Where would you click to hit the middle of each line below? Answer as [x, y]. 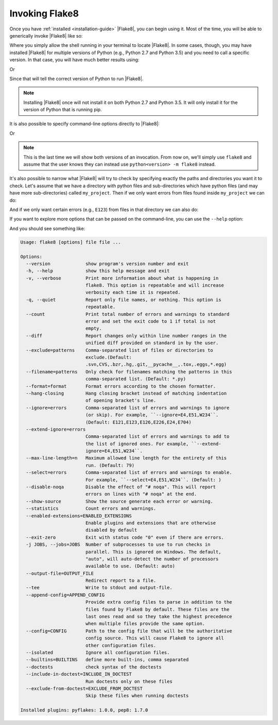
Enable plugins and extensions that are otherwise [151, 523]
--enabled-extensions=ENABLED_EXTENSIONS [79, 516]
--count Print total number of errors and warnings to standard [128, 314]
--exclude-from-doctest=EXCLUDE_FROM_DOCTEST [84, 688]
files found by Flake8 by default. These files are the [157, 609]
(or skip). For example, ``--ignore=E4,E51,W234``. [152, 415]
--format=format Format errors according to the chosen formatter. [121, 386]
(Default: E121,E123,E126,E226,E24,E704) [138, 422]
